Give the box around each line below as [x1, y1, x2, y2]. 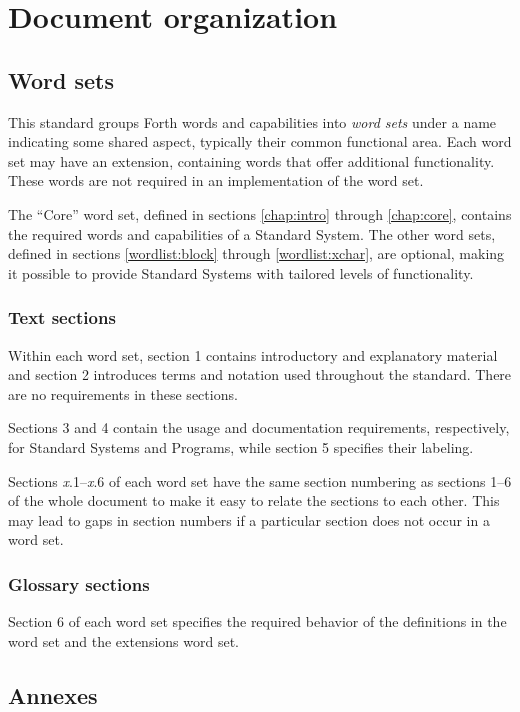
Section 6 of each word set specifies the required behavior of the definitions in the [8, 611, 507, 632]
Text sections [8, 305, 116, 330]
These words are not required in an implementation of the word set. [8, 170, 424, 191]
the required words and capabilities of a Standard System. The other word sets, [8, 223, 496, 244]
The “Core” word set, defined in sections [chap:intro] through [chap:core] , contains [8, 203, 512, 224]
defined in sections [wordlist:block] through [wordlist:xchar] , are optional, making [8, 243, 505, 264]
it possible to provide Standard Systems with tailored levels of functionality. [8, 262, 474, 283]
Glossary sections [8, 571, 150, 596]
